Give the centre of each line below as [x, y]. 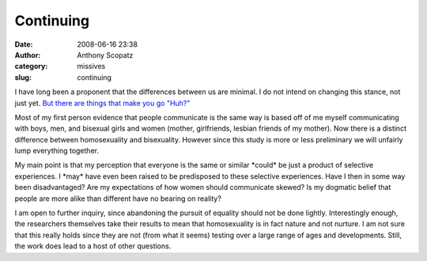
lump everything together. [57, 151]
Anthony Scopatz [105, 55]
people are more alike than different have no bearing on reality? [118, 199]
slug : [23, 77]
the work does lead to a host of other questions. [93, 246]
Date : [24, 44]
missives [91, 66]
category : [31, 66]
